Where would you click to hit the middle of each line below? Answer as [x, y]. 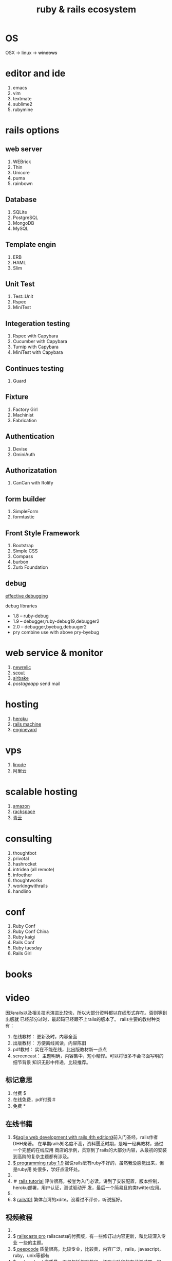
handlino [22, 891]
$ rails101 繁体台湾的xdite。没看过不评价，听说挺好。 [69, 1200]
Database [21, 200]
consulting [29, 839]
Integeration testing [38, 323]
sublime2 [22, 104]
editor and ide [35, 74]
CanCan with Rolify [33, 483]
